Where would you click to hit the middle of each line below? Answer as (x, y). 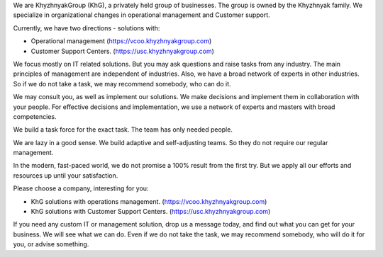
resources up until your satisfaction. (66, 175)
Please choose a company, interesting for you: (81, 188)
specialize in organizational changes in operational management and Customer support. (142, 15)
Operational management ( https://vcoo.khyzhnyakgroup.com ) (121, 41)
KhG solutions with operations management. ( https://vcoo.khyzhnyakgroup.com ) (149, 201)
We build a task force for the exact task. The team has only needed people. (123, 130)
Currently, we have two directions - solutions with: (87, 28)
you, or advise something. (51, 244)
